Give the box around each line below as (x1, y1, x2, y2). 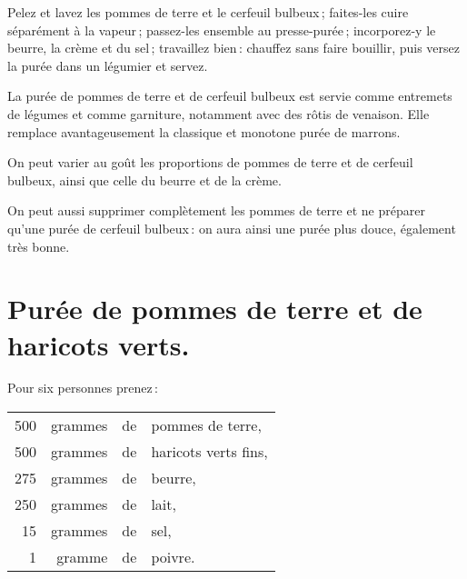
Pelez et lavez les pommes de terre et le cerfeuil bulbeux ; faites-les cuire (7, 3, 409, 21)
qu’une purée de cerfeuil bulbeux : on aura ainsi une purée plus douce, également (7, 218, 456, 237)
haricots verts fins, (151, 441, 268, 463)
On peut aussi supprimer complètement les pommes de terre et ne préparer (7, 201, 425, 220)
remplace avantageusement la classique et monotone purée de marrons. (7, 122, 401, 141)
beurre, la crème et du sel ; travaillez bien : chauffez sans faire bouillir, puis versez (7, 38, 461, 57)
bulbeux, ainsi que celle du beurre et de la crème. (7, 170, 282, 189)
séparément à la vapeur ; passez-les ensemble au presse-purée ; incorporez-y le (7, 20, 436, 39)
